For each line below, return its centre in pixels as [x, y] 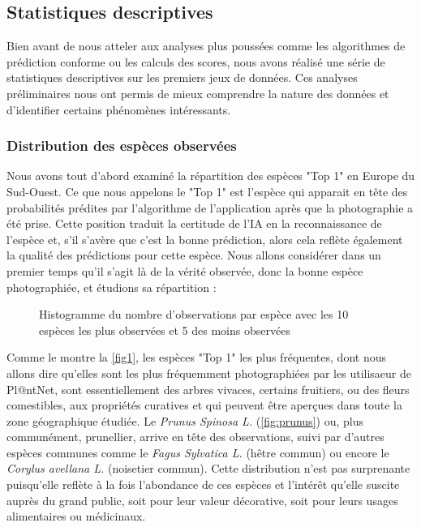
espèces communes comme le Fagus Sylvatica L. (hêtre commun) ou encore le [198, 452]
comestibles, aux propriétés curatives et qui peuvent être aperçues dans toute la [204, 405]
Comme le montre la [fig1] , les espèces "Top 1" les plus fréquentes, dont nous [196, 357]
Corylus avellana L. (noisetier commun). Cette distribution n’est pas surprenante [208, 468]
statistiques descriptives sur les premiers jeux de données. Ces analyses [182, 77]
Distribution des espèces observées [122, 146]
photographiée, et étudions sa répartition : [112, 287]
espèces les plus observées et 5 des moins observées [165, 330]
